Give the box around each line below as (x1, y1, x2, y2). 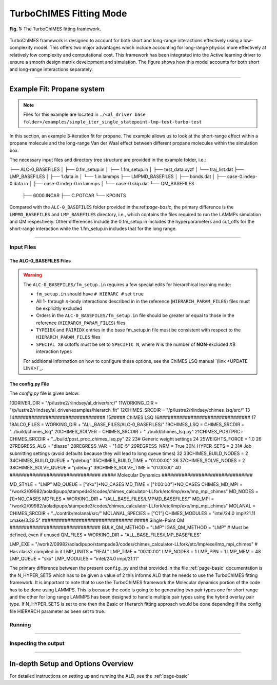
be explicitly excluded (36, 305, 82, 311)
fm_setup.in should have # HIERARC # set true (36, 291, 144, 297)
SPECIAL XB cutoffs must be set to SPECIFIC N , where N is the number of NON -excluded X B (36, 341, 236, 347)
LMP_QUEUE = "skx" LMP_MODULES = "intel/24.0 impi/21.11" (9, 556, 140, 561)
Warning (23, 272, 42, 278)
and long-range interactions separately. (9, 66, 93, 72)
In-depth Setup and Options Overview (9, 659, 133, 668)
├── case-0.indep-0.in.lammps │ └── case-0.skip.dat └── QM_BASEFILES (33, 181, 194, 187)
